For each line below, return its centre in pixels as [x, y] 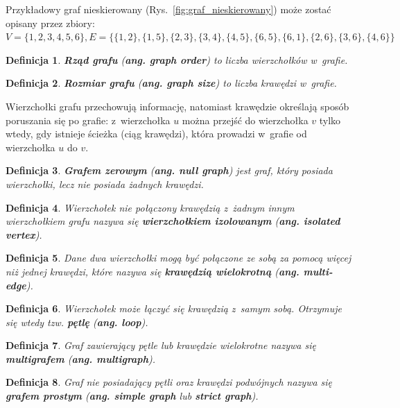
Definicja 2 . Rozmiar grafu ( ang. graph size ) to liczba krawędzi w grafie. [171, 83]
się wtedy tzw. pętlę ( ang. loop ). [77, 322]
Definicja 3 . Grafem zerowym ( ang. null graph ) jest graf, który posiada [169, 170]
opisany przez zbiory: [50, 23]
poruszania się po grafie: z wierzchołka [88, 120]
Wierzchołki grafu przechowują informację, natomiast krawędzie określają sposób [177, 106]
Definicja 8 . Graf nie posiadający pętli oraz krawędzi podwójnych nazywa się [169, 382]
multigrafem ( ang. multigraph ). [80, 358]
